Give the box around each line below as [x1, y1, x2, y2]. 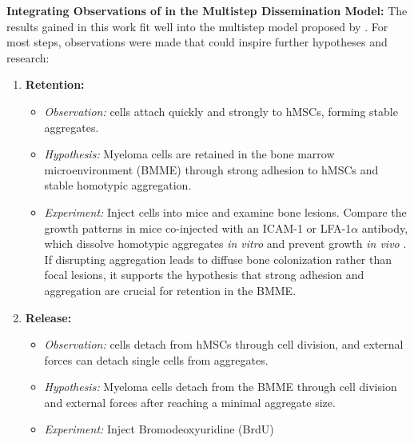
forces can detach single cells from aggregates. [44, 351, 269, 368]
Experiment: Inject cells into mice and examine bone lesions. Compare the [44, 203, 407, 220]
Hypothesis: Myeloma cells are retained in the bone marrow [44, 146, 335, 162]
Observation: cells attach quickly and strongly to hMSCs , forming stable [44, 102, 398, 119]
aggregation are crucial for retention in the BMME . [44, 281, 297, 298]
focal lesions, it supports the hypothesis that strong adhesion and [44, 266, 364, 283]
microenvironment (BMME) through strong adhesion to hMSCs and [44, 161, 379, 178]
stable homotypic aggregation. [44, 177, 192, 194]
